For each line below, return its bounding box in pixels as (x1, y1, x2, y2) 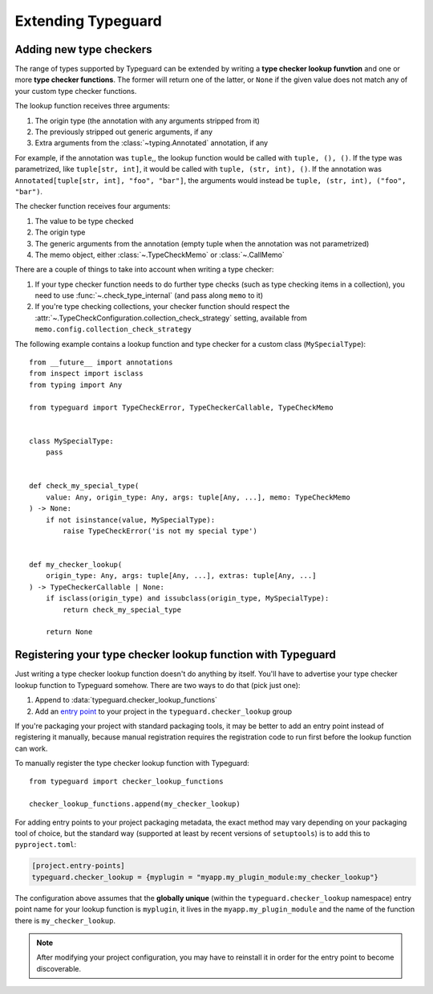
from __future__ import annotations (29, 358, 173, 367)
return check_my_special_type (63, 605, 182, 614)
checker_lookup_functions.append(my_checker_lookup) (29, 800, 241, 809)
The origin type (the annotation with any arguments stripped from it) (34, 116, 261, 125)
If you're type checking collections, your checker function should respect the (34, 302, 290, 312)
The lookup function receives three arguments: (14, 101, 170, 111)
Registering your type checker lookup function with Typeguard (14, 648, 337, 662)
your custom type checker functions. (14, 86, 137, 96)
